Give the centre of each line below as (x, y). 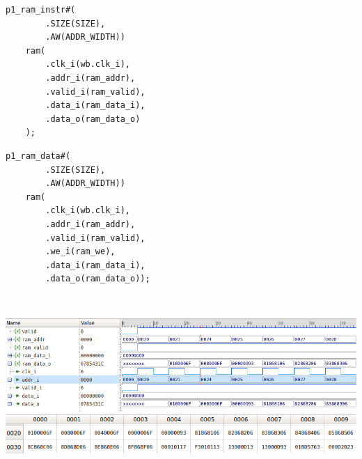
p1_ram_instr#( (41, 10)
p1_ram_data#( (38, 156)
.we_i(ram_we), (80, 252)
